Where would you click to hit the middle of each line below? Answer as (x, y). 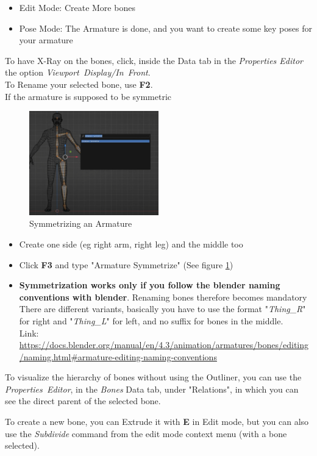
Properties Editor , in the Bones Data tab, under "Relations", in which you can (152, 389)
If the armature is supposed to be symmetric (88, 96)
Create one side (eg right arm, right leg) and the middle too (131, 244)
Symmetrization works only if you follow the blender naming (150, 285)
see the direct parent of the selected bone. (83, 401)
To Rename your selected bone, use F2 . (79, 84)
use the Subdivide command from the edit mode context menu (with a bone (146, 433)
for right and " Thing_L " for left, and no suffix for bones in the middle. (151, 320)
